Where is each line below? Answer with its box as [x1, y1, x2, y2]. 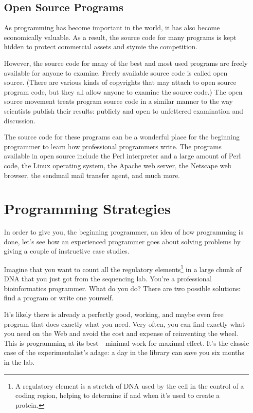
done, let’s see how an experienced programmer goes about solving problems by [4, 236, 241, 246]
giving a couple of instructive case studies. [4, 246, 129, 256]
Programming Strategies [4, 198, 171, 218]
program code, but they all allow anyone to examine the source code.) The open [4, 86, 243, 97]
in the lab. [4, 357, 35, 367]
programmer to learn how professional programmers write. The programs [4, 141, 222, 151]
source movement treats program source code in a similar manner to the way [4, 96, 233, 106]
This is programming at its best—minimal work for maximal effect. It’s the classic [4, 337, 249, 348]
